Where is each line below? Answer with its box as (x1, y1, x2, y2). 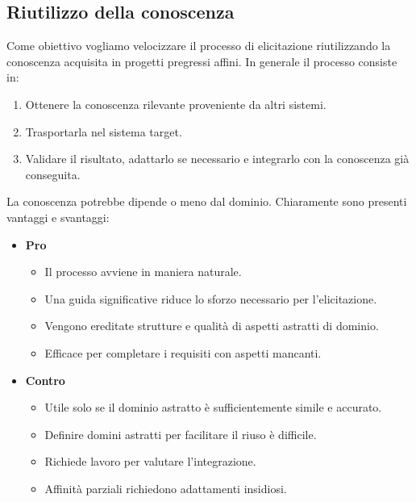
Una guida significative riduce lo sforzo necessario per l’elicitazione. (44, 290, 377, 307)
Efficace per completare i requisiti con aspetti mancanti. (44, 344, 322, 361)
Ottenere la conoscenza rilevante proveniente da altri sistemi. (25, 95, 327, 112)
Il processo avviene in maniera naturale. (44, 263, 242, 280)
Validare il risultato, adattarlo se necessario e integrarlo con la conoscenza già (25, 150, 410, 167)
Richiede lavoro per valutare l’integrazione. (44, 453, 256, 470)
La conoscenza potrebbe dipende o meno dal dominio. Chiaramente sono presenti (6, 193, 407, 210)
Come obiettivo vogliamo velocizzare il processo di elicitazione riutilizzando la (6, 37, 391, 54)
